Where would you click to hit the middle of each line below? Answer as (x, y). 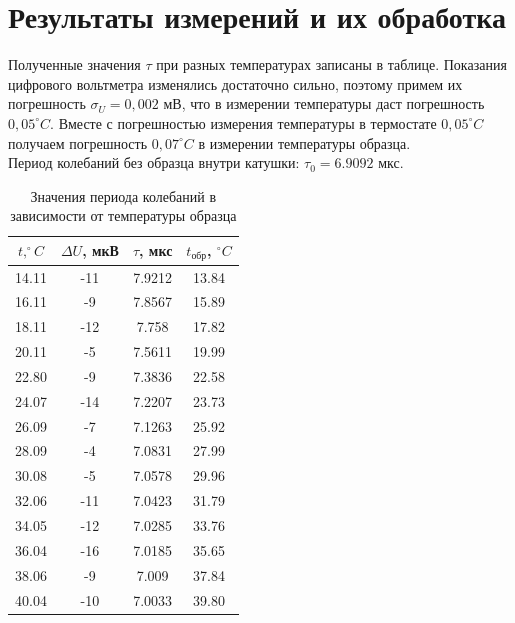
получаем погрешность (78, 142)
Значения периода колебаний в (123, 195)
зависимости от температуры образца (123, 215)
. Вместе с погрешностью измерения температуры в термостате (243, 122)
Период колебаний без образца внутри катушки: (154, 162)
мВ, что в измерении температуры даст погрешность (324, 103)
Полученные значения (74, 64)
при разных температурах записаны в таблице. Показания (331, 64)
